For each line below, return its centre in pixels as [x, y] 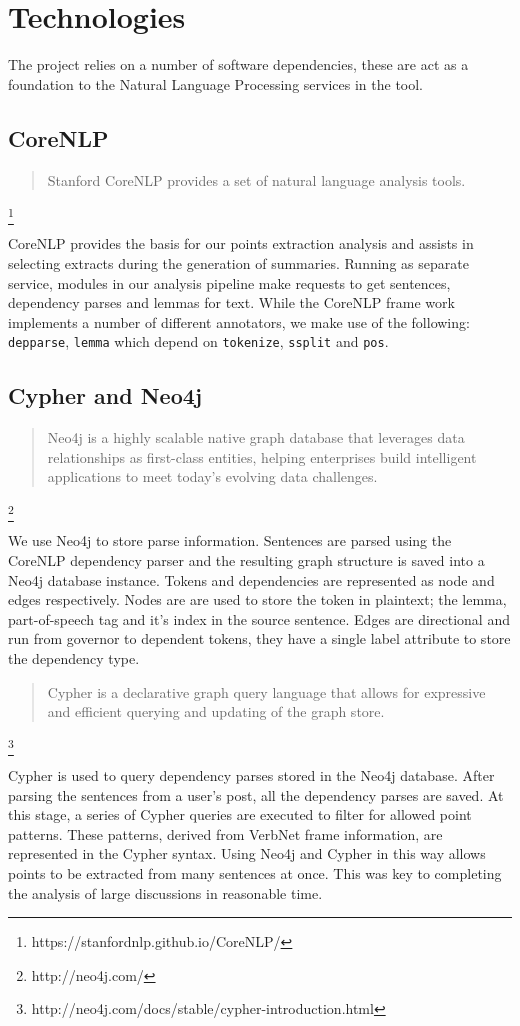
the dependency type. [74, 657]
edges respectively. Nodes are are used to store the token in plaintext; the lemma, [257, 599]
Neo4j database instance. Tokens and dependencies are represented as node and [251, 579]
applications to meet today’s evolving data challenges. [212, 476]
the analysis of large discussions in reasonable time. [165, 892]
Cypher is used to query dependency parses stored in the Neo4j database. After [251, 775]
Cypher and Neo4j [105, 395]
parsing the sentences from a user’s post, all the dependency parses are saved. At [256, 794]
